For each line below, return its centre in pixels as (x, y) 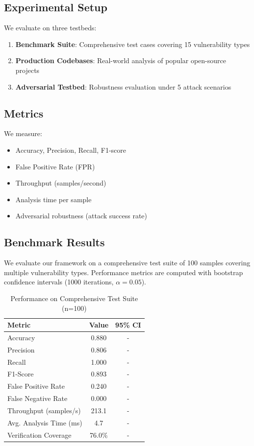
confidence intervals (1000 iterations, (59, 282)
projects (27, 70)
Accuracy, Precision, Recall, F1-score (71, 150)
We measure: (23, 133)
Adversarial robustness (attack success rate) (81, 216)
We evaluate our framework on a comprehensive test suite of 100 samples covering (127, 263)
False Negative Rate (38, 398)
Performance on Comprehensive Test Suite (74, 298)
